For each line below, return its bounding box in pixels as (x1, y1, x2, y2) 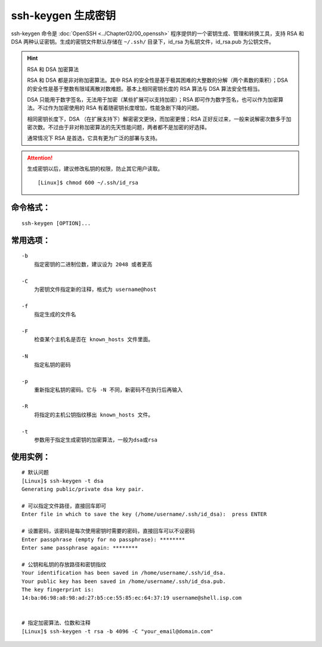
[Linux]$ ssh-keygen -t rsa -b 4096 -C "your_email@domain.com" (21, 628, 214, 634)
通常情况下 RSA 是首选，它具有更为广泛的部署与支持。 (27, 134, 161, 142)
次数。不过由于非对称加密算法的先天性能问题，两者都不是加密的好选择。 (32, 124, 210, 131)
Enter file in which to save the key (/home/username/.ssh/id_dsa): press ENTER (21, 511, 267, 518)
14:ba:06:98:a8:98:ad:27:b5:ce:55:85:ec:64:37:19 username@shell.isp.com (21, 594, 242, 602)
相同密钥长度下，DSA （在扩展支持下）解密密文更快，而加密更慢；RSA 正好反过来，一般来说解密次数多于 (27, 115, 286, 122)
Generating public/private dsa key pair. (21, 486, 144, 493)
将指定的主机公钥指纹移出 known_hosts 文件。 (33, 411, 154, 418)
